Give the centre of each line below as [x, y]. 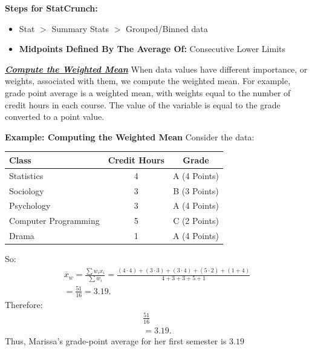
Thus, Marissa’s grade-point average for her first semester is [116, 340]
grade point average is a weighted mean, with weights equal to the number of [148, 92]
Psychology [30, 205]
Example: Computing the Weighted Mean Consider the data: [130, 136]
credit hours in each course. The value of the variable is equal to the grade [143, 104]
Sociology [27, 190]
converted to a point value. [55, 116]
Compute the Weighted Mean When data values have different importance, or [156, 69]
